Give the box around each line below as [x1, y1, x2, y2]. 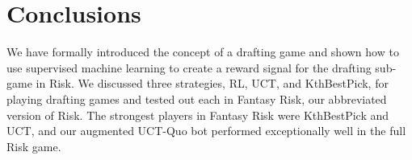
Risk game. [6, 137, 61, 154]
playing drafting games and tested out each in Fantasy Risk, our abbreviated [6, 90, 387, 107]
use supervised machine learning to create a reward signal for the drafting [6, 59, 372, 76]
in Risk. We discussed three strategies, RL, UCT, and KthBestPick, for [36, 75, 389, 92]
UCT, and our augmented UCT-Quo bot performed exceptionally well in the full [6, 122, 406, 139]
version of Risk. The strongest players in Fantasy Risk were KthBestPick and [6, 106, 389, 123]
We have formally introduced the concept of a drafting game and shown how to [6, 43, 399, 60]
